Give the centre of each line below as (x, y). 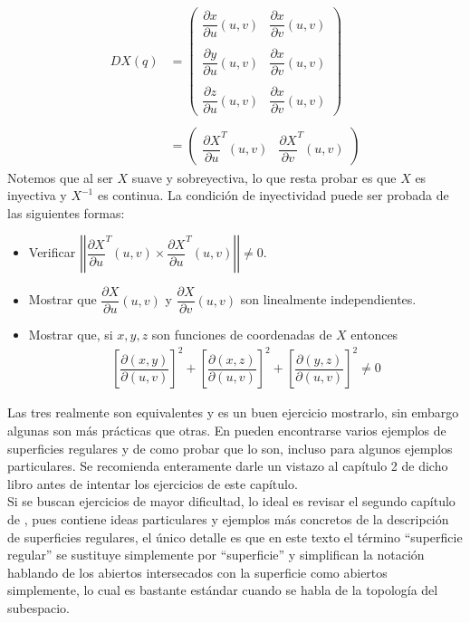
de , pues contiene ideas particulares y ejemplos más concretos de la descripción (228, 519)
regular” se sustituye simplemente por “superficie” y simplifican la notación (216, 555)
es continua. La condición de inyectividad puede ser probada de (273, 195)
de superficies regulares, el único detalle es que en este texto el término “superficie (235, 537)
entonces (374, 335)
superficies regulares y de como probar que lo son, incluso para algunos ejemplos (230, 448)
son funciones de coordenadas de (242, 335)
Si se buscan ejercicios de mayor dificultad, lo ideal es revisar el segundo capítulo (231, 501)
